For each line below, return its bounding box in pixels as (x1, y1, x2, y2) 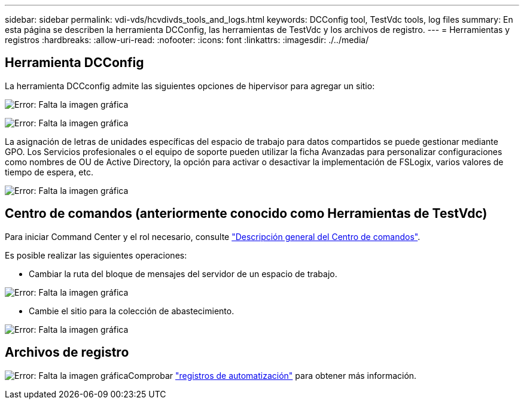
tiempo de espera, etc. (5, 166, 93, 177)
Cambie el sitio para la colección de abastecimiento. (29, 305, 234, 316)
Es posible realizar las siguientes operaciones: (5, 250, 187, 260)
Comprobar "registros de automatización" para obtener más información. (128, 370, 417, 381)
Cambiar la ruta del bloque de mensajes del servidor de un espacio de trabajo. (29, 268, 337, 279)
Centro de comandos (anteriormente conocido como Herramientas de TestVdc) (5, 206, 488, 221)
